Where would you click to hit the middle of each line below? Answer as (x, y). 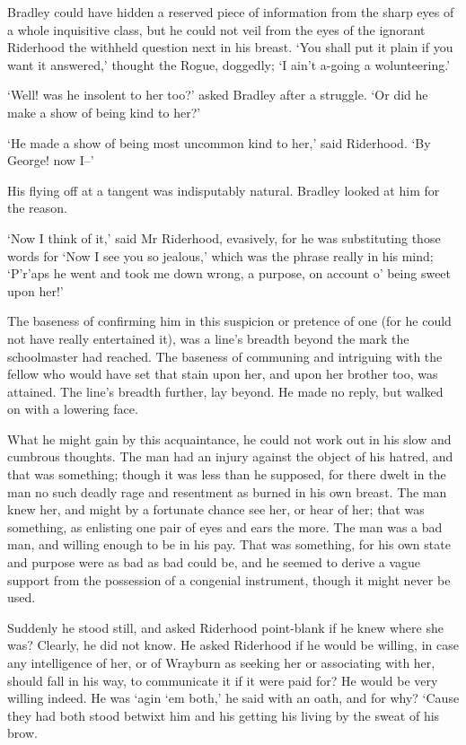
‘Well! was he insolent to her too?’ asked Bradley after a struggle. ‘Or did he (218, 95)
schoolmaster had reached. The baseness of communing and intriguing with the (225, 356)
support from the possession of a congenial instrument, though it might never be (229, 579)
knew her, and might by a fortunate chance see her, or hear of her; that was (216, 509)
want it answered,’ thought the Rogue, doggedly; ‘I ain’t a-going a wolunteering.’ (229, 64)
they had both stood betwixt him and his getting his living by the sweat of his (224, 715)
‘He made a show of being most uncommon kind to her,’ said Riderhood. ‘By (219, 142)
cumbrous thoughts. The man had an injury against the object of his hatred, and (230, 456)
